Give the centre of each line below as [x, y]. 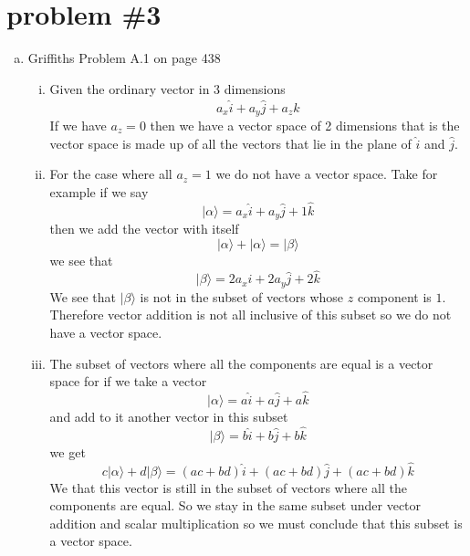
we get [68, 451]
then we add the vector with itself [144, 229]
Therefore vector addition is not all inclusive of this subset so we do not [251, 315]
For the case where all [111, 174]
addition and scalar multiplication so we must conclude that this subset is [256, 523]
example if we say [99, 191]
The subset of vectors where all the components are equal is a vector [241, 363]
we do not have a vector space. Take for [327, 174]
